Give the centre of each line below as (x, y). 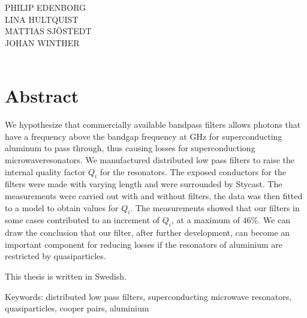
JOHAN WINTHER (42, 42)
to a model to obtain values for (62, 207)
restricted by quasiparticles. (55, 256)
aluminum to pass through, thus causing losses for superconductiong (130, 148)
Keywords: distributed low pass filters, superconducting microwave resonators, (148, 296)
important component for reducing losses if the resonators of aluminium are (144, 244)
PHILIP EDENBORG (46, 7)
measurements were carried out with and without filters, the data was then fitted (154, 196)
